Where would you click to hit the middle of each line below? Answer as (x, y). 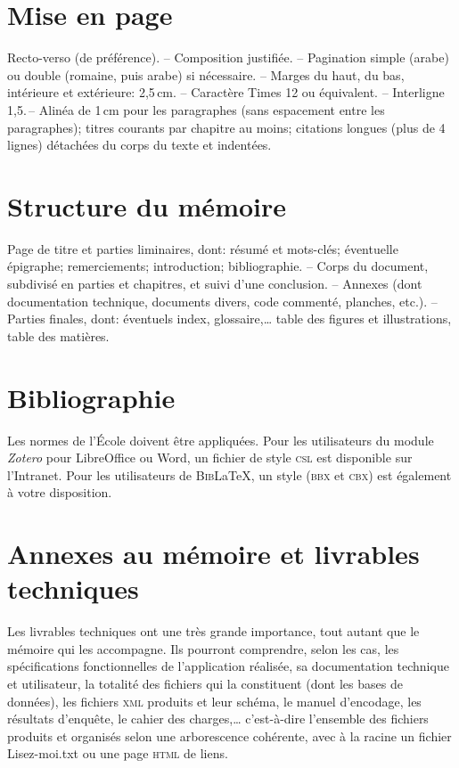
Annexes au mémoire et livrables (213, 554)
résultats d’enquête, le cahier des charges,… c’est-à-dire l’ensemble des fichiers (218, 719)
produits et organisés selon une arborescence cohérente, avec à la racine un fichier (229, 735)
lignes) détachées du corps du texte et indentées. (139, 145)
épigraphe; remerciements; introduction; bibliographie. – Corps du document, (218, 266)
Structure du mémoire (147, 205)
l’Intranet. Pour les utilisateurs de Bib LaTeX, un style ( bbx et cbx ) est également (229, 474)
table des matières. (58, 335)
